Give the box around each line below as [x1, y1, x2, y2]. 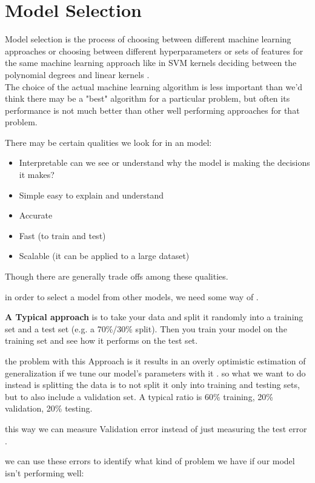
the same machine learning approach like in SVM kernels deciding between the [5, 56, 297, 69]
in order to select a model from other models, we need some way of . [5, 290, 259, 303]
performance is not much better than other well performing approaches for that [5, 103, 300, 116]
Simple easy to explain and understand [19, 188, 164, 201]
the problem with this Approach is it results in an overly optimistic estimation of [5, 355, 306, 367]
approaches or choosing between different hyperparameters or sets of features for [5, 44, 303, 57]
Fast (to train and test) [19, 229, 106, 241]
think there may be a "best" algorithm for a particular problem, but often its [5, 92, 290, 105]
